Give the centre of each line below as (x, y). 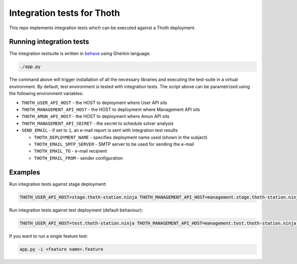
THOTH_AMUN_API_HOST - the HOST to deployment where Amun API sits (96, 116)
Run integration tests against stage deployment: (58, 184)
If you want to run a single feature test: (49, 236)
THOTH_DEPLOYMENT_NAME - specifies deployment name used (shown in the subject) (121, 137)
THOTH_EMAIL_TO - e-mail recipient (71, 151)
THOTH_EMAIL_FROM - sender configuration (78, 158)
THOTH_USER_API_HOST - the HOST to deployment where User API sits (95, 103)
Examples (25, 172)
